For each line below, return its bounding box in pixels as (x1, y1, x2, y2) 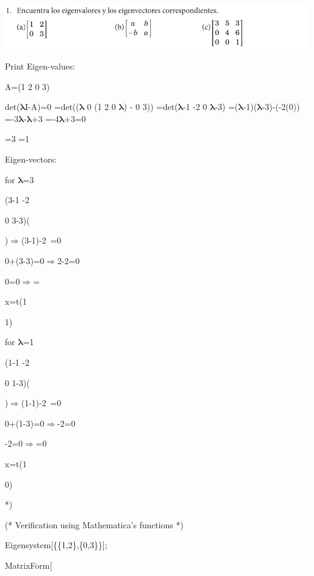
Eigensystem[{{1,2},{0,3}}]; (5, 539, 107, 551)
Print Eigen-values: (5, 60, 75, 73)
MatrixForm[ (5, 558, 53, 571)
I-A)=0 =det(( (25, 100, 80, 113)
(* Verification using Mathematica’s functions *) (5, 518, 184, 531)
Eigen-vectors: (5, 153, 57, 166)
